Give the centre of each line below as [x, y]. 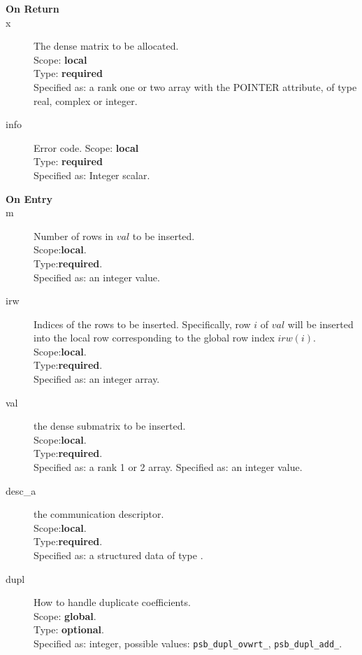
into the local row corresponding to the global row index [154, 338]
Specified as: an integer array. [97, 379]
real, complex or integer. [86, 100]
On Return [32, 8]
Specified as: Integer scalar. [92, 175]
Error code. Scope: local [86, 147]
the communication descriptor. [99, 514]
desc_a [21, 490]
